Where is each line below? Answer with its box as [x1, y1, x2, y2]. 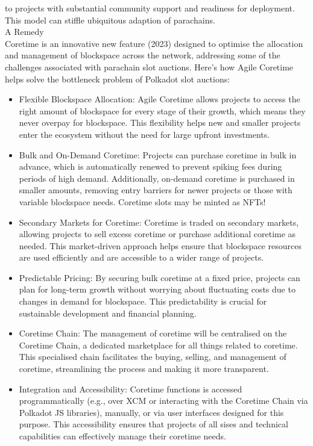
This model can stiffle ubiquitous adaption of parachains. [5, 13, 215, 26]
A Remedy [5, 25, 44, 38]
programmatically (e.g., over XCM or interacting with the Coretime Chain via [19, 394, 308, 407]
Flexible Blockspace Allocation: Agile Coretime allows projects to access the [19, 93, 300, 105]
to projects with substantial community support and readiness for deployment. [5, 2, 295, 14]
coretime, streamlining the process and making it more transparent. [19, 362, 269, 375]
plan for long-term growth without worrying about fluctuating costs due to [19, 283, 296, 296]
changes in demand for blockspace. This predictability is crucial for [19, 295, 267, 308]
